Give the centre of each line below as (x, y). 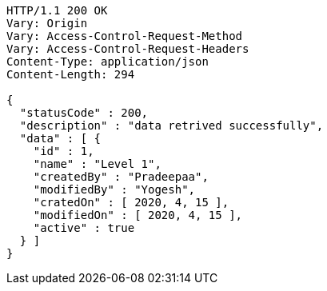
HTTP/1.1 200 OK (57, 10)
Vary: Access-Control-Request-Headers (128, 49)
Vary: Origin (47, 23)
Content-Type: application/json (108, 62)
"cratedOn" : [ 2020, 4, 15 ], (131, 202)
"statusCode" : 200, (84, 113)
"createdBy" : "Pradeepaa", (121, 177)
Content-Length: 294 (71, 74)
